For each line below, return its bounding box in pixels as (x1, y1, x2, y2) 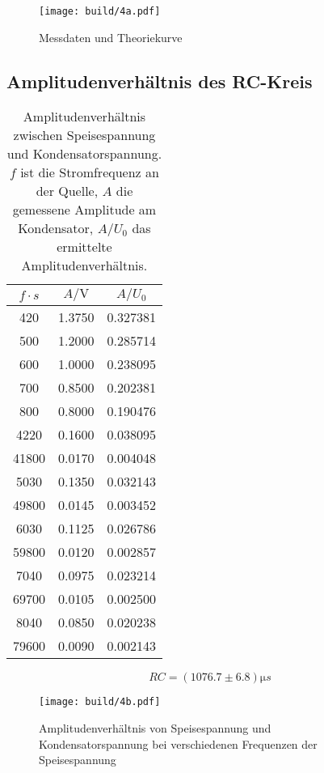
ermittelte (57, 237, 112, 257)
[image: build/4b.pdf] (39, 696, 161, 708)
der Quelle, (36, 181, 99, 201)
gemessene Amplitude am (12, 200, 157, 219)
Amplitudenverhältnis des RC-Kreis (6, 68, 313, 93)
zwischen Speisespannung (13, 125, 156, 145)
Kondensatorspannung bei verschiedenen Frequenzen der (39, 735, 318, 752)
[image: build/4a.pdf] (39, 6, 161, 17)
